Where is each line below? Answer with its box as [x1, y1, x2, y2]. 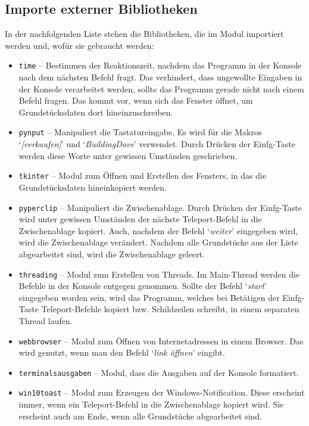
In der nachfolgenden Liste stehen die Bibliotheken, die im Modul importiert [5, 27, 284, 40]
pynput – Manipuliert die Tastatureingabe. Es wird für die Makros [18, 126, 262, 138]
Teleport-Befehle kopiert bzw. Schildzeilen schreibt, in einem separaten [41, 303, 299, 315]
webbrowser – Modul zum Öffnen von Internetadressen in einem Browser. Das [18, 334, 304, 347]
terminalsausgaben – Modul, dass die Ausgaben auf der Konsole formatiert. [18, 366, 299, 378]
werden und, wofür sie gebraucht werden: [5, 39, 154, 51]
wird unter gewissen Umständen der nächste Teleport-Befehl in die [18, 213, 262, 225]
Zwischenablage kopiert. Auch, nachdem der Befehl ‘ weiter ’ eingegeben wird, [18, 224, 298, 237]
